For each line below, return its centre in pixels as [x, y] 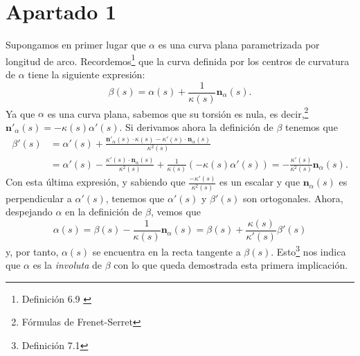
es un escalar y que [260, 182]
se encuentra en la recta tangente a [166, 251]
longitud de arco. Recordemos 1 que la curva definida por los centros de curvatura [178, 60]
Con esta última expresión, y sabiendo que [96, 182]
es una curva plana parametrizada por [239, 45]
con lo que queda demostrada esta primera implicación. [231, 265]
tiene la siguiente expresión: [87, 74]
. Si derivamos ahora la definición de [196, 126]
